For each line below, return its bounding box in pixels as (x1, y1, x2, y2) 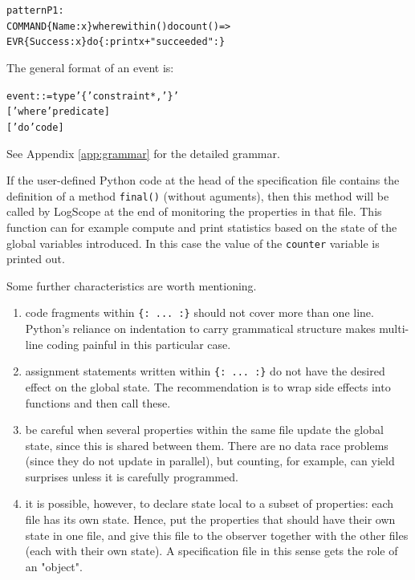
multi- (379, 320, 409, 337)
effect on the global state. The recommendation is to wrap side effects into (25, 378, 391, 395)
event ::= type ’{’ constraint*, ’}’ (6, 90, 179, 102)
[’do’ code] (6, 121, 64, 133)
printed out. (6, 250, 65, 267)
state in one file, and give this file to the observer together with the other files (25, 526, 409, 543)
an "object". (25, 558, 83, 574)
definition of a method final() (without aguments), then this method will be (6, 187, 389, 204)
